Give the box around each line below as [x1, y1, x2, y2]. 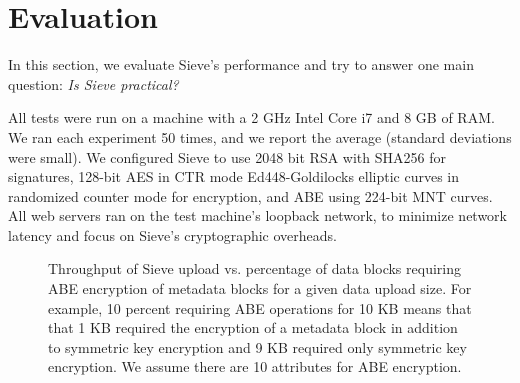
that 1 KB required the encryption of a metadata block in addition [48, 317, 458, 338]
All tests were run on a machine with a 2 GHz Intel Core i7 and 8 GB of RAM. [8, 107, 495, 128]
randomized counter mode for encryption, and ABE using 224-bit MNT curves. [8, 185, 493, 206]
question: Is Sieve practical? [8, 73, 179, 94]
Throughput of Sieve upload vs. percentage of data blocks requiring [48, 258, 461, 279]
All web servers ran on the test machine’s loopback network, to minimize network [8, 205, 507, 226]
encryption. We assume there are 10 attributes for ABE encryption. [48, 356, 462, 377]
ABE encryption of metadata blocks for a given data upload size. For [48, 278, 472, 299]
